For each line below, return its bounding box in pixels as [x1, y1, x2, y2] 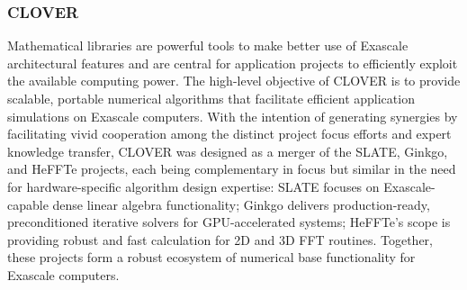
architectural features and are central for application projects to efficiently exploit [7, 53, 458, 72]
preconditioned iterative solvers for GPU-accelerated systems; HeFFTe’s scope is [7, 213, 451, 231]
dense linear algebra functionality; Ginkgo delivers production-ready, [52, 195, 430, 213]
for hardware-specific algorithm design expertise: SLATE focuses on [7, 177, 380, 195]
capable [7, 195, 49, 213]
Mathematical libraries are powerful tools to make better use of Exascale [7, 36, 409, 55]
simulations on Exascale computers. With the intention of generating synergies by [7, 106, 458, 125]
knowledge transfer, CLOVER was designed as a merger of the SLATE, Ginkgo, [7, 141, 448, 160]
